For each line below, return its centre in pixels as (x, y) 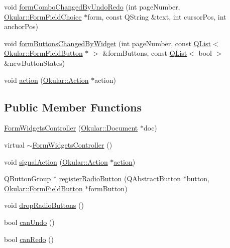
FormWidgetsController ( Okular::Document (71, 128)
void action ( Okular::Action (46, 80)
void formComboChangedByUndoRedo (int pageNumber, (92, 7)
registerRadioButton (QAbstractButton (120, 178)
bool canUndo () (29, 222)
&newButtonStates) (35, 63)
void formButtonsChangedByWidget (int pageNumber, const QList (107, 43)
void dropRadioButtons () (44, 205)
